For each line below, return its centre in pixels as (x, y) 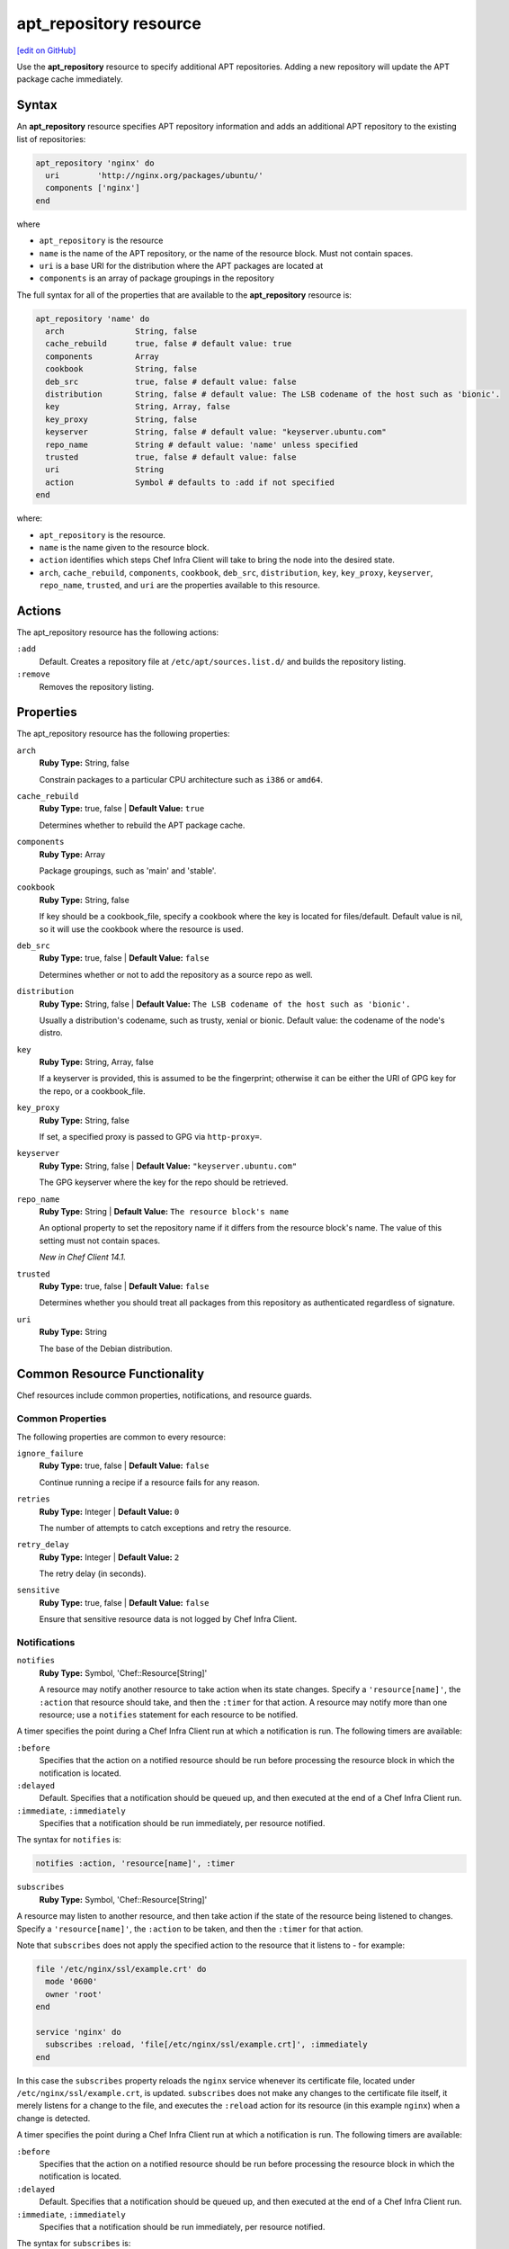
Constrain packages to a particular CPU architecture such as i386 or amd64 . (181, 779)
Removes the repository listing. (97, 686)
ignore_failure (50, 1453)
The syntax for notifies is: (69, 1840)
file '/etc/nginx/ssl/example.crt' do (121, 1969)
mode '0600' (71, 1982)
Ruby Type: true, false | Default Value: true (122, 809)
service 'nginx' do (78, 2032)
